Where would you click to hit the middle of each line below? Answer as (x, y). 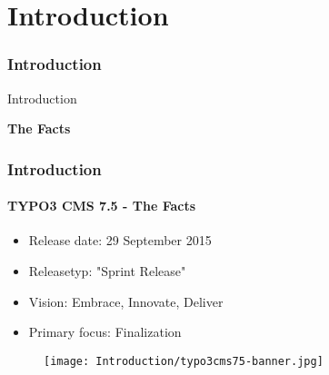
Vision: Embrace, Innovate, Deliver (126, 301)
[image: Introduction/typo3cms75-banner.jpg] (184, 361)
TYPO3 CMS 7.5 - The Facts (102, 206)
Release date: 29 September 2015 (120, 240)
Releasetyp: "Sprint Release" (107, 271)
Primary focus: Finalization (105, 332)
